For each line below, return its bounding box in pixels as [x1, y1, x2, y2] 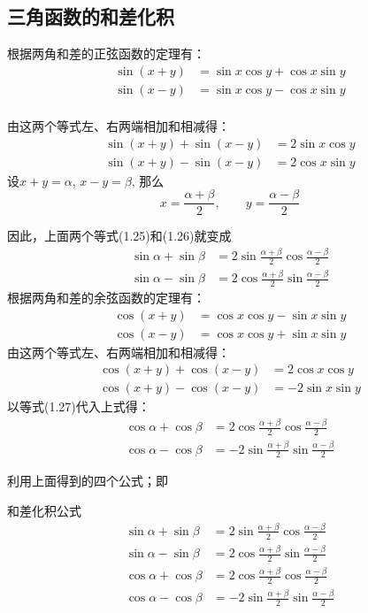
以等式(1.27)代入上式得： [7, 397, 150, 416]
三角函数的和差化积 [7, 3, 174, 30]
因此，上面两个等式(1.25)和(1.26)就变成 [7, 226, 232, 245]
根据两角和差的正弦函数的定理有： [7, 44, 205, 63]
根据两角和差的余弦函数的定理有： [7, 288, 205, 307]
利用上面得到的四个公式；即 [7, 471, 168, 490]
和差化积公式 [7, 501, 81, 519]
